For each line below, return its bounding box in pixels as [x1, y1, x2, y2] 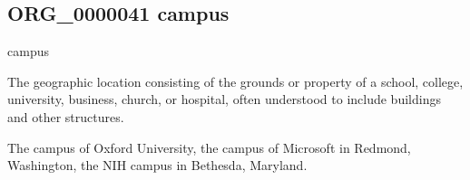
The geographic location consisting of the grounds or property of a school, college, [7, 71, 464, 90]
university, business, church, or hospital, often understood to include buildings [7, 90, 441, 109]
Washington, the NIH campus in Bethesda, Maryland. [7, 156, 308, 175]
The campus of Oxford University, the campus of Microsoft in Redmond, [7, 137, 411, 156]
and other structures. [7, 107, 124, 126]
